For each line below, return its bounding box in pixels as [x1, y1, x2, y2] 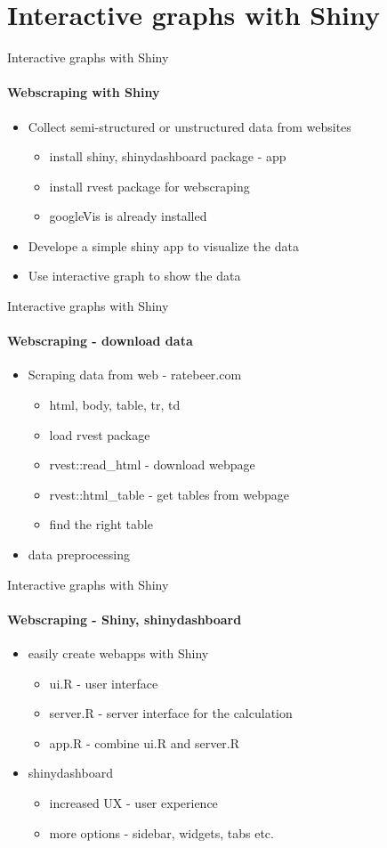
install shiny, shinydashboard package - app [49, 147, 286, 166]
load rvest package [49, 425, 150, 444]
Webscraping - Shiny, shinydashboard [7, 609, 242, 628]
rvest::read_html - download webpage [49, 455, 255, 474]
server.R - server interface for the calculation [49, 704, 293, 722]
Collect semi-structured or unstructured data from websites [28, 117, 351, 135]
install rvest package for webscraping [49, 176, 250, 195]
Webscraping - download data [7, 331, 193, 350]
